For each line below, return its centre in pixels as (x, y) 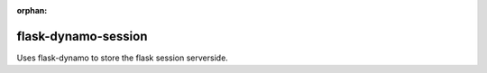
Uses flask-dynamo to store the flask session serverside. (123, 58)
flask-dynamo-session (82, 36)
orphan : (32, 10)
